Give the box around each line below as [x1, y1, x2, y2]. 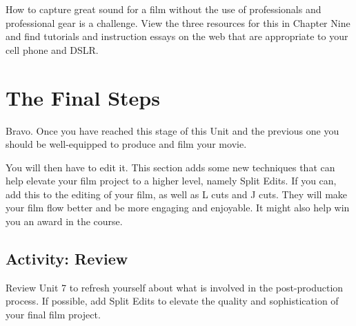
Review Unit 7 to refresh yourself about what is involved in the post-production [6, 280, 344, 294]
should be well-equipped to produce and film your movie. [6, 137, 247, 151]
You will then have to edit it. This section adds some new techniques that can [6, 160, 335, 174]
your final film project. [6, 307, 101, 322]
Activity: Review [6, 248, 128, 269]
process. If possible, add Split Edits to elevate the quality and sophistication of [6, 294, 339, 308]
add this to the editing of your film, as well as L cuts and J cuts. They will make [6, 186, 348, 201]
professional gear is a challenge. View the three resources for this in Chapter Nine [6, 15, 350, 30]
